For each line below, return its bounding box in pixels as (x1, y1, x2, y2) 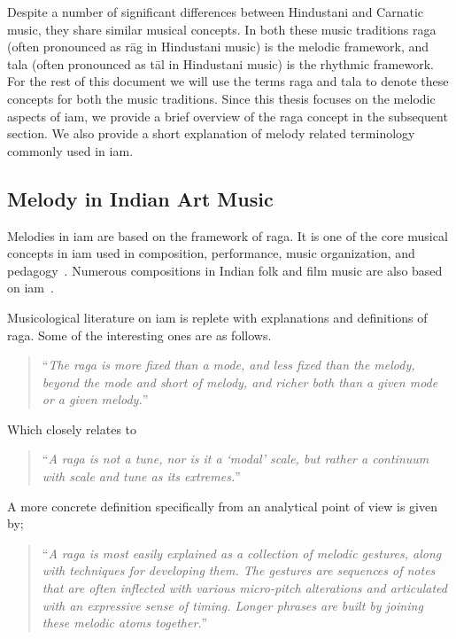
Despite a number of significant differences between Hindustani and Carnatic (7, 3, 424, 20)
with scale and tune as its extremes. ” (42, 467, 241, 486)
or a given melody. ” (42, 390, 149, 409)
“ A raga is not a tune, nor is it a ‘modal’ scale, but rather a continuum (42, 449, 429, 468)
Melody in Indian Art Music (7, 184, 274, 212)
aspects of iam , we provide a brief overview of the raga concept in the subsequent (7, 106, 448, 125)
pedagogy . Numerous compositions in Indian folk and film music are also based (7, 261, 443, 279)
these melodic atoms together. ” (42, 613, 208, 632)
